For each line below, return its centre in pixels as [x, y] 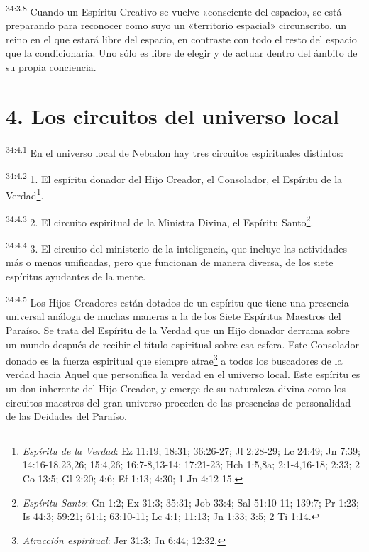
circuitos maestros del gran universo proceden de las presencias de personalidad [178, 402]
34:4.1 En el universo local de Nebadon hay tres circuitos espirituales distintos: [175, 151]
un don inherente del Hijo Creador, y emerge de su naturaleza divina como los [176, 388]
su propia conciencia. [51, 67]
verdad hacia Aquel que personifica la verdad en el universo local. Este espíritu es [183, 374]
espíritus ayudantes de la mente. [76, 276]
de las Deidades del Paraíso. [66, 416]
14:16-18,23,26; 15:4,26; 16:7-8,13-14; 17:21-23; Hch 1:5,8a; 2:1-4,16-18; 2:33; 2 [191, 464]
